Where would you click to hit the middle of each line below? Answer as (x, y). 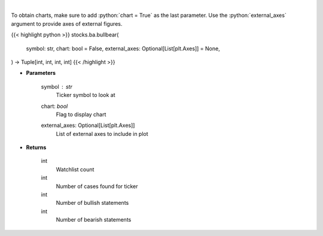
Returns (36, 147)
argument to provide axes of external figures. (67, 23)
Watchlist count (75, 169)
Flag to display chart (81, 114)
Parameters (41, 73)
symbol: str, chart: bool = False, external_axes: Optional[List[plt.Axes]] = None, (123, 49)
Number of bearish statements (94, 220)
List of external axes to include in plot (102, 134)
